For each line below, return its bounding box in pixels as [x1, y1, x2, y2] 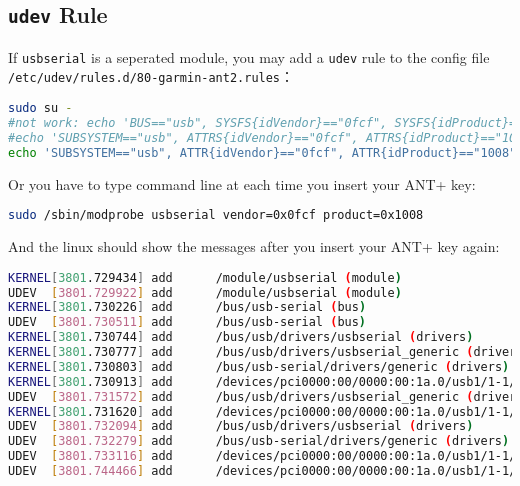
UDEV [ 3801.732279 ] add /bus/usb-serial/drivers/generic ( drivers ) [8, 434, 510, 449]
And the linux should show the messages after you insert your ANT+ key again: [8, 236, 500, 257]
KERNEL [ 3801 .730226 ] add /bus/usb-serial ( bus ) [8, 300, 367, 315]
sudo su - [8, 101, 73, 116]
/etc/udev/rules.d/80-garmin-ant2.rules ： [8, 66, 295, 87]
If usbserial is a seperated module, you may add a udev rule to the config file [8, 46, 490, 67]
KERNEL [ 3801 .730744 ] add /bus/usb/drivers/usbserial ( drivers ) [8, 330, 474, 345]
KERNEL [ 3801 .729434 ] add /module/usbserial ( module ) [8, 270, 402, 285]
